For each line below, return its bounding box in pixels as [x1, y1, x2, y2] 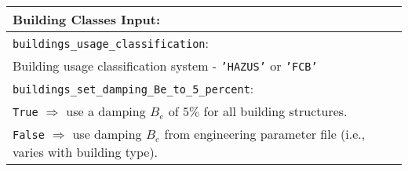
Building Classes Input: [13, 10, 161, 28]
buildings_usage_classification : [13, 34, 209, 52]
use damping [72, 125, 142, 143]
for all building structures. [203, 102, 348, 120]
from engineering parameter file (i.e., [164, 125, 366, 143]
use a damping [66, 102, 146, 120]
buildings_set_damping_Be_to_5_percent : [13, 79, 254, 97]
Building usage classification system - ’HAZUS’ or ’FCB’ [13, 56, 318, 75]
